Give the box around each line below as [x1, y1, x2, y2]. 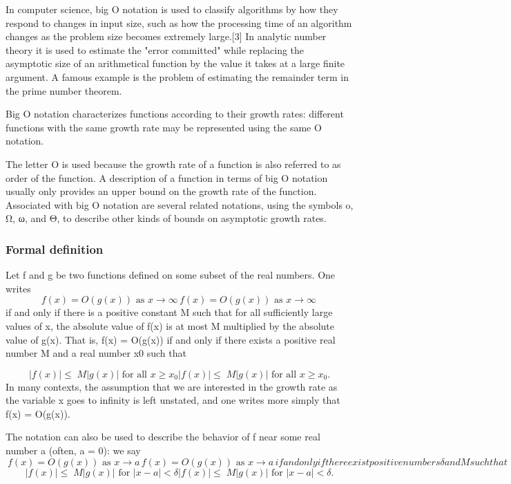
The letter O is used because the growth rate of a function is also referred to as [6, 156, 341, 171]
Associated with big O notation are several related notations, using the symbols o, [6, 197, 354, 212]
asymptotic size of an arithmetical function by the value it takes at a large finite [6, 56, 345, 71]
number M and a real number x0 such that [6, 346, 186, 360]
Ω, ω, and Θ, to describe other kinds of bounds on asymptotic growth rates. [6, 211, 327, 225]
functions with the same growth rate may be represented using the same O [6, 120, 322, 134]
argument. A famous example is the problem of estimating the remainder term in [6, 69, 349, 84]
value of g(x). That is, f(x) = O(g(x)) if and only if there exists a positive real [6, 332, 336, 346]
